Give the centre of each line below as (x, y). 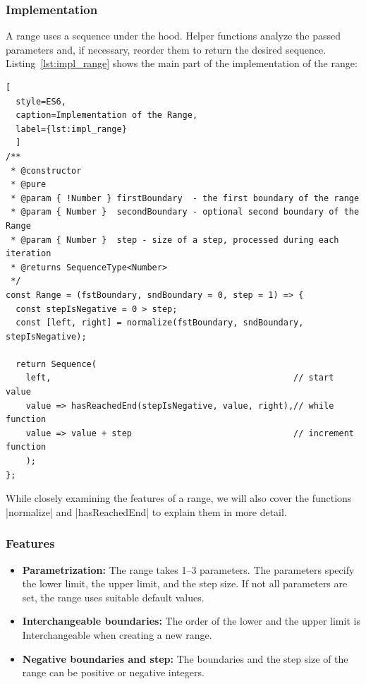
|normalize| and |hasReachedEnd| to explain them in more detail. (146, 511)
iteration (29, 254)
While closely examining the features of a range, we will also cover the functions (179, 498)
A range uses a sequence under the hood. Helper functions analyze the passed (173, 36)
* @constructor (46, 170)
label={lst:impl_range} (71, 129)
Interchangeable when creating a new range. (117, 635)
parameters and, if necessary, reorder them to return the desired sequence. (166, 49)
